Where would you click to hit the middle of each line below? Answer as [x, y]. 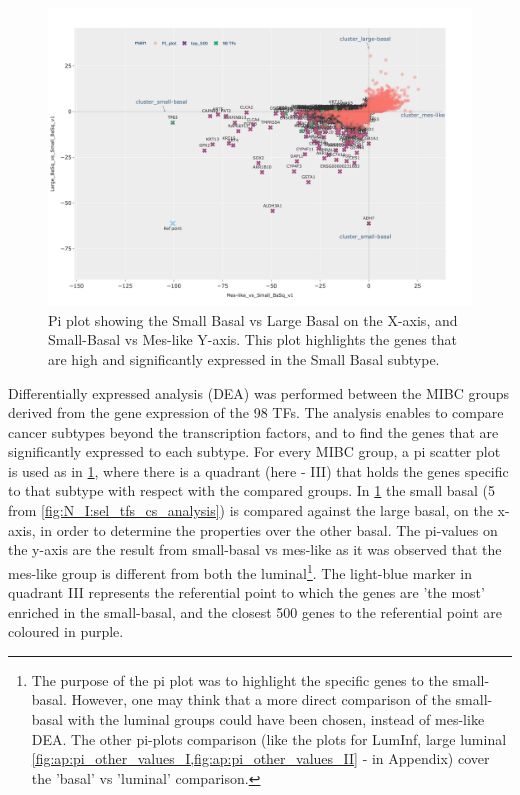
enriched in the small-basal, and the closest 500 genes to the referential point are [255, 611]
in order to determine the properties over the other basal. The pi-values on [269, 529]
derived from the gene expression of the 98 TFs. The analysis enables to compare [256, 412]
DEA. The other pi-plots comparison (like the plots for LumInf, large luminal [269, 738]
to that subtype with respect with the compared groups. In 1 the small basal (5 [251, 490]
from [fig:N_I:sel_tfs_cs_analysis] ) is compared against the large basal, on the [250, 510]
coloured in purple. [66, 631]
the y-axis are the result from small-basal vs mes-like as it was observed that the [255, 549]
